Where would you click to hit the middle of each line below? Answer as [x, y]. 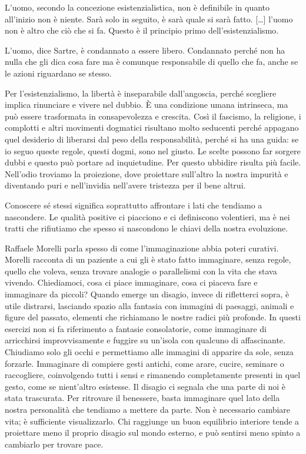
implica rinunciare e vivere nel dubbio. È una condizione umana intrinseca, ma [147, 105]
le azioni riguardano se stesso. [58, 73]
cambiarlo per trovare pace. [54, 444]
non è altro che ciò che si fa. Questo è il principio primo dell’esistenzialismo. [142, 30]
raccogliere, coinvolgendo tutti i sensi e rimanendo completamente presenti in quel [153, 375]
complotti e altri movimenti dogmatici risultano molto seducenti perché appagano [152, 127]
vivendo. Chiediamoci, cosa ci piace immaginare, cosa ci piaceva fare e [131, 282]
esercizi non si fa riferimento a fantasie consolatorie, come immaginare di [136, 328]
